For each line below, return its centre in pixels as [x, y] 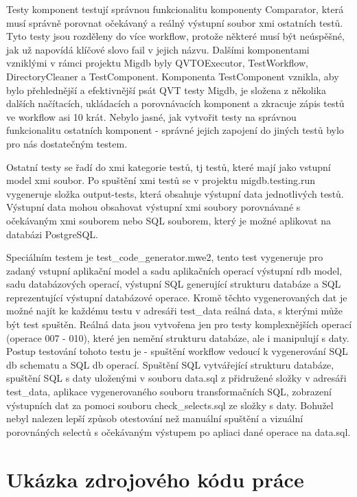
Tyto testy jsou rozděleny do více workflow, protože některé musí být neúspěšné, [175, 36]
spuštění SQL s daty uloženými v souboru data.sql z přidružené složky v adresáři [176, 378]
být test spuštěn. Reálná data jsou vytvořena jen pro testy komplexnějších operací [179, 324]
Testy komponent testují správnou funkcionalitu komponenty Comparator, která [175, 9]
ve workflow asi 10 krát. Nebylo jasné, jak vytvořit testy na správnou [151, 116]
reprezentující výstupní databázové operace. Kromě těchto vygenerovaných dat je [177, 297]
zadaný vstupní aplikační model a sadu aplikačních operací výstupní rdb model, [174, 270]
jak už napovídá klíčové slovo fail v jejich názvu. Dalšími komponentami [158, 49]
